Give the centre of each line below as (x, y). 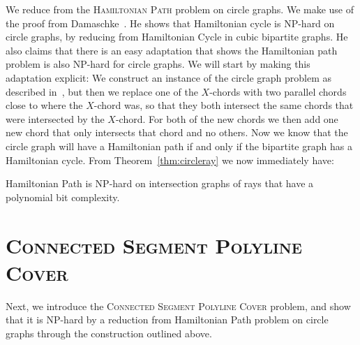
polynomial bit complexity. (63, 197)
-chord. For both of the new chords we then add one (227, 118)
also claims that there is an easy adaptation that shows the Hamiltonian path (172, 50)
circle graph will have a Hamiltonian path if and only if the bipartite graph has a (179, 146)
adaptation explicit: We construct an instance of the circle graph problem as (169, 77)
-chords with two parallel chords (278, 91)
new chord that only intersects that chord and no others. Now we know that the (177, 132)
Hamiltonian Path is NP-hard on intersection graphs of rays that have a (160, 183)
